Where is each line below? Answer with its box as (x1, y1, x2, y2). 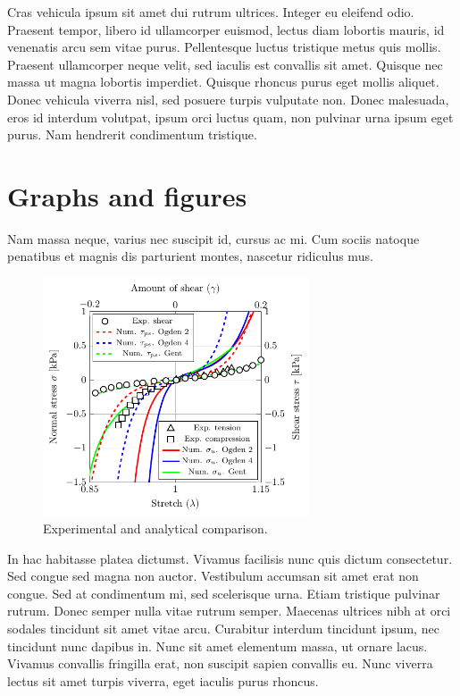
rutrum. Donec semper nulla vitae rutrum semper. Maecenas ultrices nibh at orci (7, 601, 451, 620)
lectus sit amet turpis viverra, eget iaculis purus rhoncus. (7, 671, 319, 690)
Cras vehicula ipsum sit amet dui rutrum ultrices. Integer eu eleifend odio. (7, 3, 414, 21)
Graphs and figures (7, 177, 247, 214)
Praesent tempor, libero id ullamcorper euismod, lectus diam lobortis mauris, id (7, 20, 445, 38)
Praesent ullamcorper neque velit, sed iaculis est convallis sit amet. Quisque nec (7, 55, 443, 73)
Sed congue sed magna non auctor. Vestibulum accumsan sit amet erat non (7, 566, 419, 585)
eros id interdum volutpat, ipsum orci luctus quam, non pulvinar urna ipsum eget (7, 107, 454, 126)
